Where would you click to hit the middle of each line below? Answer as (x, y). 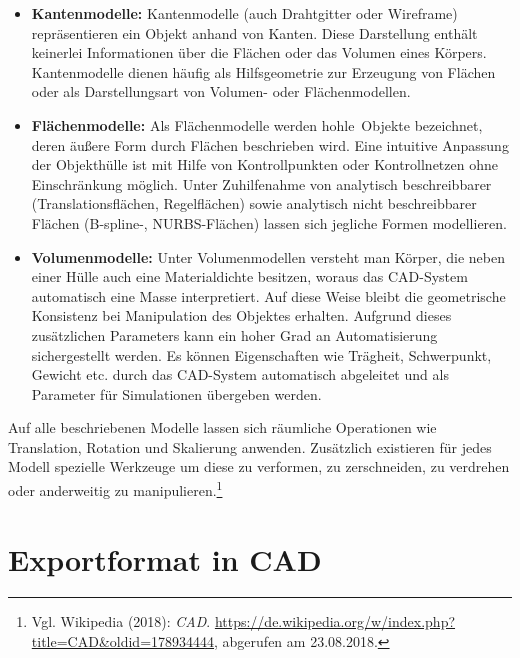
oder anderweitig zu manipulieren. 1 (115, 488)
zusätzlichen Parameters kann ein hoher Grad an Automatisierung (234, 334)
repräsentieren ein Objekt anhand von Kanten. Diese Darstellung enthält (254, 32)
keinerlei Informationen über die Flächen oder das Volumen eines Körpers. (259, 52)
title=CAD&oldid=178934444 (123, 641)
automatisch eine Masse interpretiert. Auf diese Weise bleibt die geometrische (268, 295)
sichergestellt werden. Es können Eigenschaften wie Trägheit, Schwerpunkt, (261, 354)
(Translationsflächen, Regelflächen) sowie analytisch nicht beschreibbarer (254, 203)
